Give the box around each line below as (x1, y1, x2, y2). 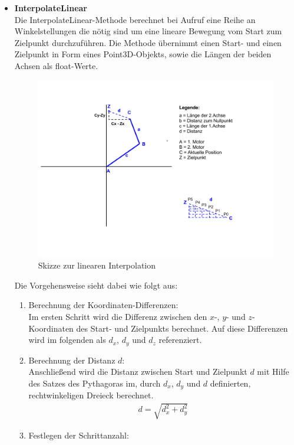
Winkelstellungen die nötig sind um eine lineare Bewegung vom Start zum (14, 25, 282, 37)
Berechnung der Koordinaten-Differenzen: (28, 299, 179, 311)
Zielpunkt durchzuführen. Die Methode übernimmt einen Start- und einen (14, 36, 282, 48)
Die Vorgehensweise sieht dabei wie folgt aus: (14, 279, 178, 291)
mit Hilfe (257, 365, 289, 378)
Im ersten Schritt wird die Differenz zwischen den (28, 310, 207, 323)
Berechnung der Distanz (28, 354, 115, 366)
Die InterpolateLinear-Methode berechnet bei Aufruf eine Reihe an (14, 13, 256, 25)
